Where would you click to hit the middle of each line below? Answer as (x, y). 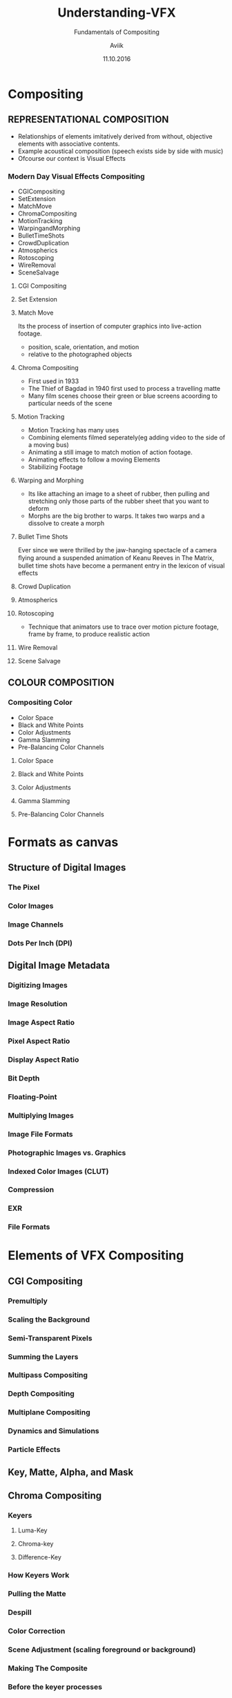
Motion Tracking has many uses (74, 430)
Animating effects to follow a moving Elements (94, 459)
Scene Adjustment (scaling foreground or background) (102, 1649)
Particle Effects (34, 1450)
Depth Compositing (41, 1394)
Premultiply (28, 1301)
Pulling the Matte (37, 1594)
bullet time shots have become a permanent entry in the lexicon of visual (121, 566)
